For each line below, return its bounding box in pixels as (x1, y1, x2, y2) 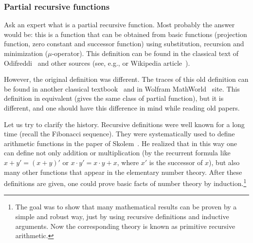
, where (117, 157, 139, 167)
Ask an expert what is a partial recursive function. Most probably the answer (4, 19, 235, 30)
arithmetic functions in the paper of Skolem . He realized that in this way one (4, 138, 237, 148)
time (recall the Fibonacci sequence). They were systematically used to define (4, 129, 235, 139)
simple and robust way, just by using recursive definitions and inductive (15, 211, 229, 221)
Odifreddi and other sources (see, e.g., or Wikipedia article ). (4, 57, 190, 68)
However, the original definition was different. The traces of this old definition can (4, 74, 249, 84)
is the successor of (149, 157, 203, 167)
